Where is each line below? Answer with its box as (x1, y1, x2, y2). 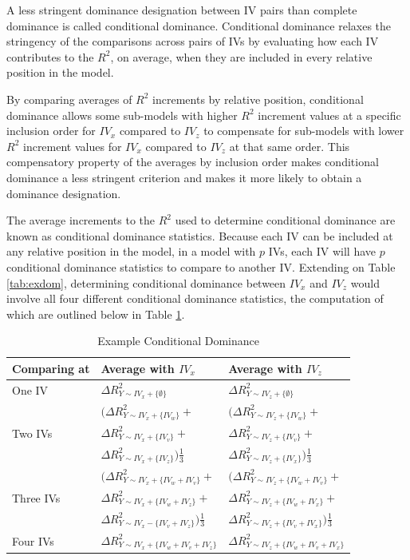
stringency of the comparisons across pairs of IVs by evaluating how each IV (6, 33, 379, 50)
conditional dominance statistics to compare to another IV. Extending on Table (6, 258, 396, 275)
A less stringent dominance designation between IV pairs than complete (6, 2, 357, 18)
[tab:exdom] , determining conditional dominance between (6, 274, 286, 291)
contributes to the (6, 48, 94, 65)
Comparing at (12, 359, 90, 376)
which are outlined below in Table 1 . (6, 305, 185, 322)
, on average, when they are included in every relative (110, 48, 373, 65)
